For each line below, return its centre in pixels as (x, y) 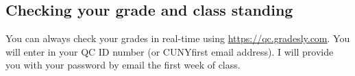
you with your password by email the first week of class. (123, 65)
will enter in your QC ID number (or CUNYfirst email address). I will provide (170, 51)
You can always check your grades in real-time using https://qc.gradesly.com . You (178, 38)
